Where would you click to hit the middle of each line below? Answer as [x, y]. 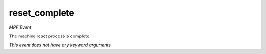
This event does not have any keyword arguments [60, 45]
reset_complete [42, 13]
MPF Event [20, 27]
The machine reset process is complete [49, 36]
